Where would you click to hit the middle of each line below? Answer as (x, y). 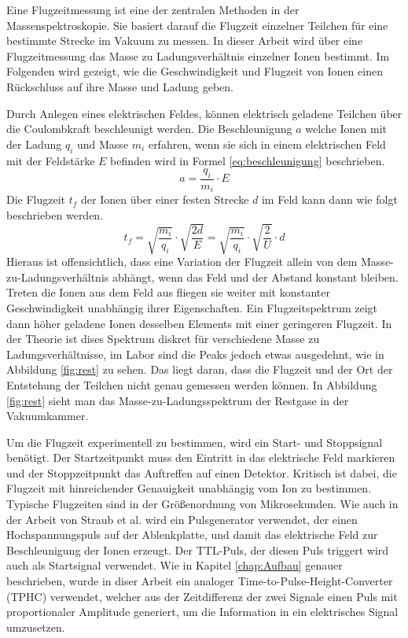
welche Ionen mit (346, 129)
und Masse (103, 144)
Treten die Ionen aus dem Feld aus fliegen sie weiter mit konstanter (169, 292)
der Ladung (34, 144)
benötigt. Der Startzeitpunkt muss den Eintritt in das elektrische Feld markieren (201, 457)
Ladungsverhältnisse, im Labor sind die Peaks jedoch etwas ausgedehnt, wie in (195, 354)
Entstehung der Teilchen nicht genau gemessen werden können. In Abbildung (192, 384)
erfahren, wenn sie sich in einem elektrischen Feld (267, 144)
